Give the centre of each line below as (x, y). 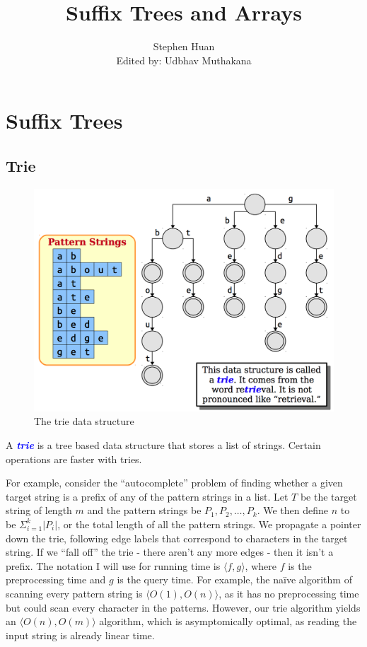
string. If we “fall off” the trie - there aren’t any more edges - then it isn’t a (170, 552)
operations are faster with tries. (74, 459)
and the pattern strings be (144, 510)
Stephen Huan (184, 46)
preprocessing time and (56, 579)
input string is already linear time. (80, 635)
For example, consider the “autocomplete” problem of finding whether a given (174, 483)
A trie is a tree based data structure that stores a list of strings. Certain (163, 444)
